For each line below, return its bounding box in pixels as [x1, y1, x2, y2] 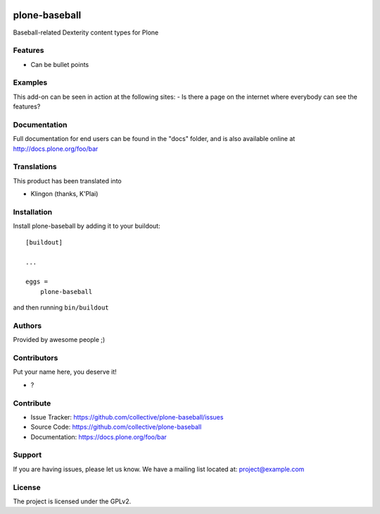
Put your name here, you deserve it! [13, 367, 117, 377]
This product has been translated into [13, 176, 122, 185]
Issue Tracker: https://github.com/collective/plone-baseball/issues [30, 412, 224, 421]
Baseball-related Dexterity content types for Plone [13, 28, 159, 37]
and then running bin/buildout [13, 303, 109, 312]
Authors [13, 321, 42, 331]
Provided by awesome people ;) [13, 336, 106, 344]
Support [13, 450, 42, 460]
